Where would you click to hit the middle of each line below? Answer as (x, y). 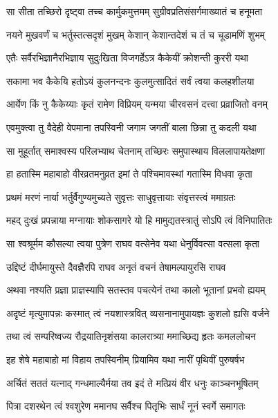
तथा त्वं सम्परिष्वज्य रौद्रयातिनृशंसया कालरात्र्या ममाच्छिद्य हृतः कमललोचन (131, 336)
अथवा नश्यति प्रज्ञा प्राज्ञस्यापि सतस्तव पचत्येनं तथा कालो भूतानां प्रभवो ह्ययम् (136, 290)
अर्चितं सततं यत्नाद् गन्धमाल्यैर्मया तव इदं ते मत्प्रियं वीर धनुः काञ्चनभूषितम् (132, 382)
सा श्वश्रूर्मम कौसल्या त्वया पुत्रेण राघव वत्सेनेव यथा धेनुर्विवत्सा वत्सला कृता (133, 243)
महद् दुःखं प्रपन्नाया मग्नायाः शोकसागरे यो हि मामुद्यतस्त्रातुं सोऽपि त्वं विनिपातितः (139, 220)
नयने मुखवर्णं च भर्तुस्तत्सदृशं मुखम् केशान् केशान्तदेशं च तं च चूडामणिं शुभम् (136, 34)
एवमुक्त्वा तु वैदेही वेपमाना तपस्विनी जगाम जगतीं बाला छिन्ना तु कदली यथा (131, 127)
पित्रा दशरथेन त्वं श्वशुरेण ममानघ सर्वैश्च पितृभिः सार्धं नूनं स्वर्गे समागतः (126, 406)
